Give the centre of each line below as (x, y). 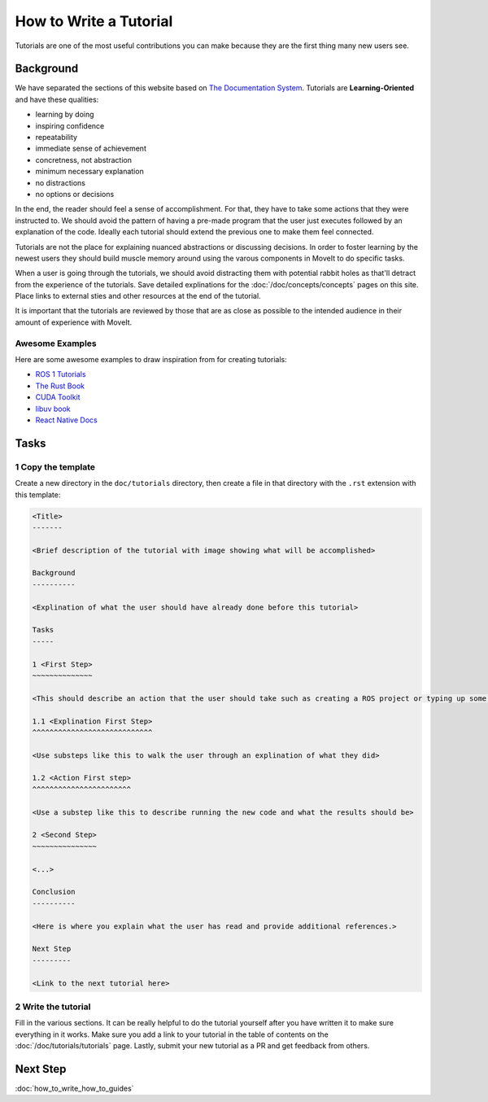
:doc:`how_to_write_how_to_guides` (74, 1088)
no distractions (60, 182)
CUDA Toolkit (58, 397)
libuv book (53, 409)
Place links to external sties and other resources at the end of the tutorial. (138, 296)
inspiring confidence (70, 125)
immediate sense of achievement (91, 149)
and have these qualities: (57, 99)
